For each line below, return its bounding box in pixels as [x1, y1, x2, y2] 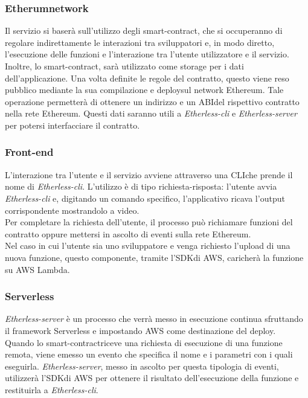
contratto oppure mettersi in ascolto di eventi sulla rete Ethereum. [5, 227, 251, 240]
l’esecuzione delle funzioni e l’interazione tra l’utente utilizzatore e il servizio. [5, 48, 289, 60]
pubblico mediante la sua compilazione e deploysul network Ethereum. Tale [5, 83, 284, 96]
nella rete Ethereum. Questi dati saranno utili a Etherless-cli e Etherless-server [5, 107, 297, 120]
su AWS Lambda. [5, 263, 70, 275]
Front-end [5, 144, 54, 159]
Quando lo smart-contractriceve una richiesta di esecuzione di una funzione [5, 336, 283, 348]
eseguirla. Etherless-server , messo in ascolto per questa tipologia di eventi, [5, 359, 279, 372]
